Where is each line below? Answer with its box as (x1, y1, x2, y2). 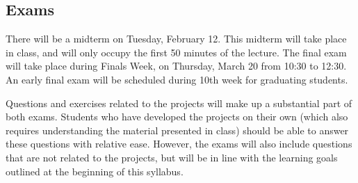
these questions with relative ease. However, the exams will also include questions (6, 136, 352, 151)
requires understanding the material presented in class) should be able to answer (6, 122, 349, 137)
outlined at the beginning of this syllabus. (6, 164, 184, 178)
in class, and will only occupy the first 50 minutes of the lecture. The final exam (6, 45, 347, 59)
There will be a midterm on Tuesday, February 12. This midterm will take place (6, 31, 347, 46)
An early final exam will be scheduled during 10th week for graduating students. (6, 72, 348, 86)
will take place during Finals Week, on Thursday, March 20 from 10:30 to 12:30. (6, 58, 347, 73)
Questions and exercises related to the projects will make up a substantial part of (6, 95, 352, 110)
